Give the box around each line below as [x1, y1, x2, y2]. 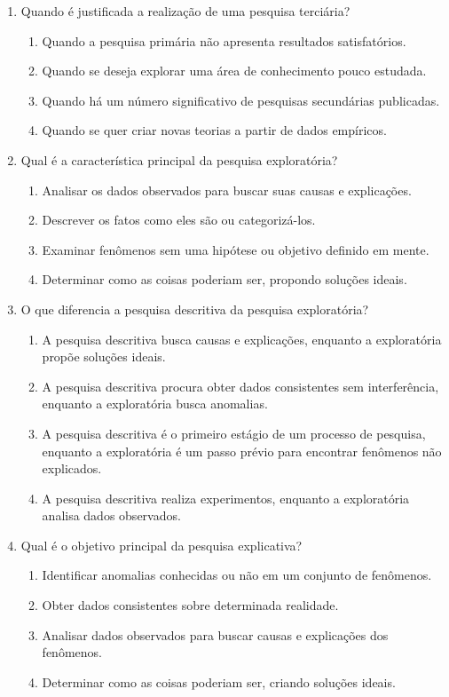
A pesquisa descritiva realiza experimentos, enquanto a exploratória [42, 488, 410, 507]
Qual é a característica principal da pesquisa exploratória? [20, 150, 338, 169]
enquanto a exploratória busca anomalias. [42, 394, 268, 413]
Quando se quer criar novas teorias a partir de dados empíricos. [42, 121, 387, 139]
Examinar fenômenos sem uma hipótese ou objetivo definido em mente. [42, 240, 429, 258]
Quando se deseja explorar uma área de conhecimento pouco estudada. [42, 61, 427, 80]
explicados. [42, 459, 102, 478]
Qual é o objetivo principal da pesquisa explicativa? [20, 535, 303, 554]
